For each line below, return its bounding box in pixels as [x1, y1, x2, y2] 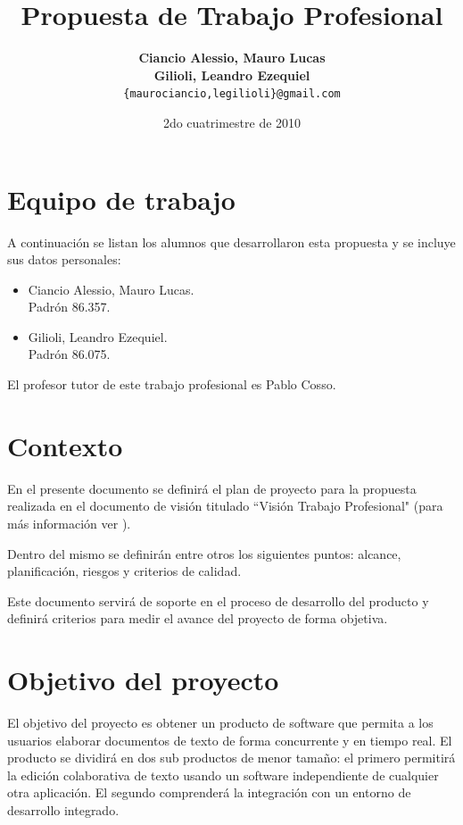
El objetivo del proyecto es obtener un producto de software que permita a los [7, 713, 434, 732]
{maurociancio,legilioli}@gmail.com [123, 87, 341, 101]
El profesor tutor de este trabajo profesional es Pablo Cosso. [7, 375, 336, 394]
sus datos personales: [7, 250, 121, 269]
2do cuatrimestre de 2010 [162, 112, 302, 131]
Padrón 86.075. [28, 345, 111, 363]
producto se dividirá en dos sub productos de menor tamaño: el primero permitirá [7, 748, 456, 767]
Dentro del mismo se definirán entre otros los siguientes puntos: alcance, [7, 544, 401, 562]
